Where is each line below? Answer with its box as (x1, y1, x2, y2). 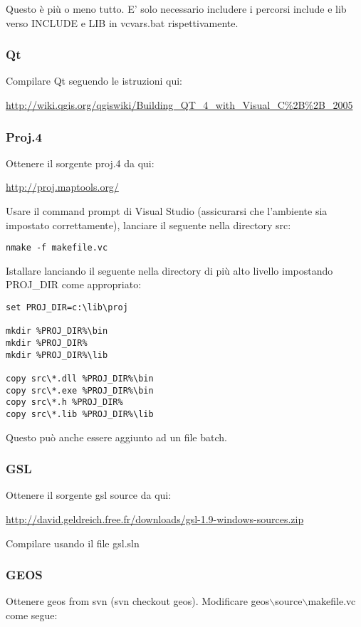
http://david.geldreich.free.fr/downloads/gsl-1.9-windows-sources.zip (6, 512, 304, 526)
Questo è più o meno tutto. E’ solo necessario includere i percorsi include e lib (6, 1, 347, 16)
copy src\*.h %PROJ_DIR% (6, 397, 123, 408)
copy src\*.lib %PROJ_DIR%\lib (6, 409, 154, 419)
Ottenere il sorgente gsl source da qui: (6, 488, 172, 502)
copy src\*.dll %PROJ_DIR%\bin (6, 373, 154, 384)
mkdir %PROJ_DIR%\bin (6, 326, 108, 337)
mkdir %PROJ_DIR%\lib (6, 349, 108, 360)
